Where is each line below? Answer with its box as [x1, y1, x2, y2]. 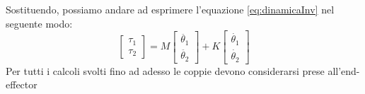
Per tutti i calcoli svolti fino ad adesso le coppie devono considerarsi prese [6, 63, 325, 78]
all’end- [328, 63, 360, 78]
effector [6, 77, 37, 92]
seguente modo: [6, 16, 73, 30]
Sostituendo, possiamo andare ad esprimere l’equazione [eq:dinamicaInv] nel [6, 2, 335, 16]
